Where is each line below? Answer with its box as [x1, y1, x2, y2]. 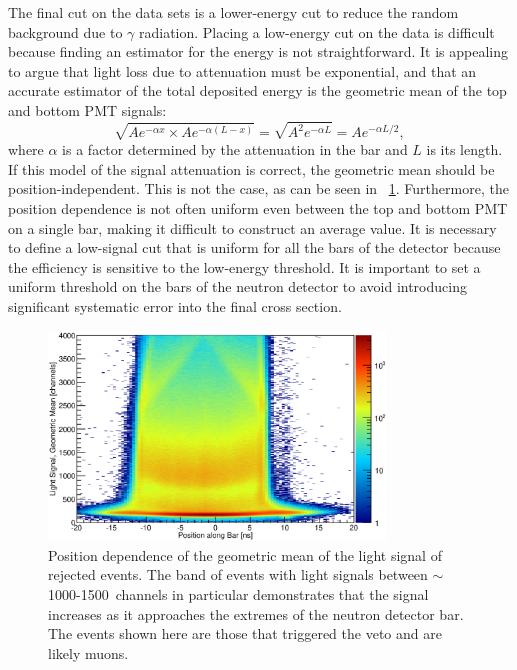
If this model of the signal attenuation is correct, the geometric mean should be [8, 158, 495, 179]
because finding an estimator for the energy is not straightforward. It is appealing [8, 41, 508, 62]
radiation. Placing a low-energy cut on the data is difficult [138, 21, 495, 42]
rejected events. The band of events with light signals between [48, 564, 428, 585]
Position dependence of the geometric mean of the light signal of [48, 544, 442, 565]
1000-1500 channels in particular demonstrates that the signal [48, 584, 429, 604]
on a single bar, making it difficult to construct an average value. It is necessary [8, 217, 497, 238]
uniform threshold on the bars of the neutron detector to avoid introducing [8, 276, 467, 297]
